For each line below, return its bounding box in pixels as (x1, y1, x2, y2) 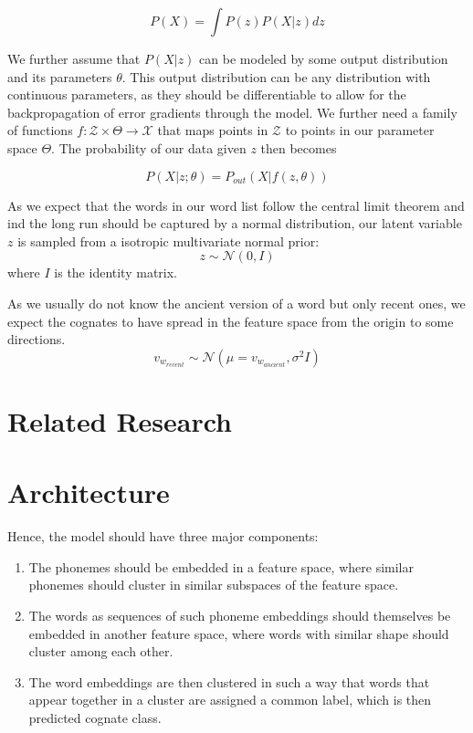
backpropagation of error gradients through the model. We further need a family (7, 102, 457, 121)
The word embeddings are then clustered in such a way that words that (28, 672, 430, 691)
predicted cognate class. (28, 707, 162, 727)
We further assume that (7, 49, 141, 68)
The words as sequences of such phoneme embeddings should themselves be (28, 606, 451, 624)
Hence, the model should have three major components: (7, 527, 319, 546)
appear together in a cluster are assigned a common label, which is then (28, 690, 432, 709)
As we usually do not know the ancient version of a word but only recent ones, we (7, 293, 466, 312)
